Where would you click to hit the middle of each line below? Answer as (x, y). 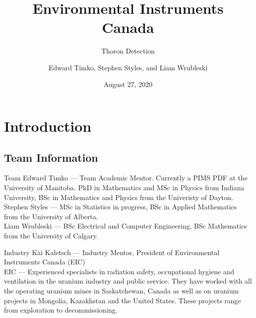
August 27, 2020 (128, 84)
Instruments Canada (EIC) (45, 262)
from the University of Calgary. (51, 236)
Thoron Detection (128, 51)
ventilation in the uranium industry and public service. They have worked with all (128, 281)
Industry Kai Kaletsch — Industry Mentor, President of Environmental (112, 252)
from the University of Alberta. (51, 216)
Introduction (48, 126)
